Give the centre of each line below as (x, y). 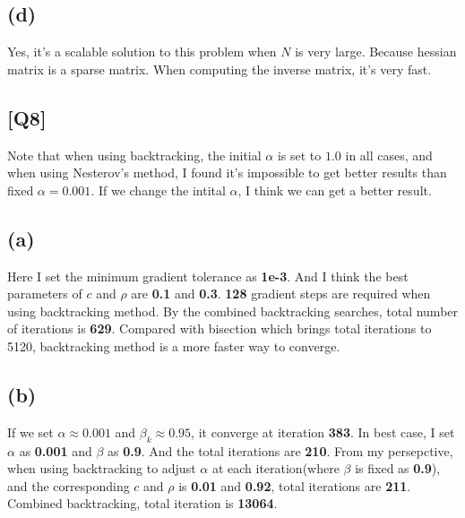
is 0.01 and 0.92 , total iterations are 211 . (295, 485)
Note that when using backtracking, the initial (134, 155)
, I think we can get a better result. (335, 190)
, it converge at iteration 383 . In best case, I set (323, 432)
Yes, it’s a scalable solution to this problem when (142, 52)
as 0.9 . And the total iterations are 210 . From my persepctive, (280, 450)
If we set (30, 432)
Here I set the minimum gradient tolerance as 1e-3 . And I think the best (208, 276)
